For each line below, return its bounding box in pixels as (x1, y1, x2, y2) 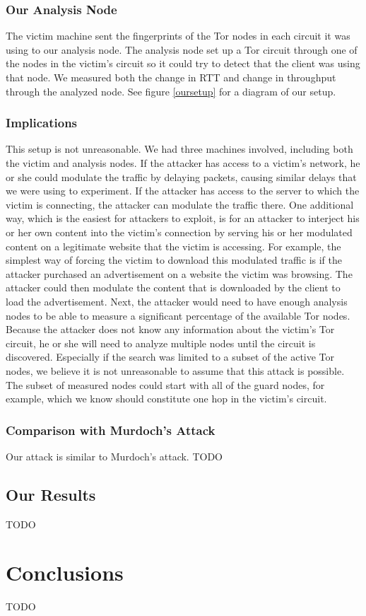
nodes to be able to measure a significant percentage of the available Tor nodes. (6, 308, 350, 322)
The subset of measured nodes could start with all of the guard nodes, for (6, 377, 325, 392)
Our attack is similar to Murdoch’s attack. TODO (6, 448, 223, 463)
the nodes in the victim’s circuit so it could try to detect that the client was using (6, 56, 360, 71)
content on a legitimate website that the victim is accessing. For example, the (6, 238, 341, 253)
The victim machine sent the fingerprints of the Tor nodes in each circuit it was (6, 28, 350, 43)
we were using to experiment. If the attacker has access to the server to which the (6, 183, 360, 198)
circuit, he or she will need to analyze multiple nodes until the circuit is (6, 335, 316, 350)
